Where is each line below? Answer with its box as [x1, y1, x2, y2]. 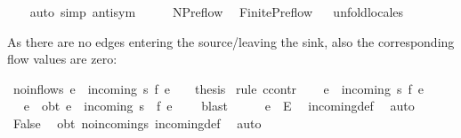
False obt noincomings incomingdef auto [12, 113, 262, 132]
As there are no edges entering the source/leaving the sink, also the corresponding [7, 32, 455, 50]
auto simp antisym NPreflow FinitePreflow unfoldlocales [29, 3, 404, 20]
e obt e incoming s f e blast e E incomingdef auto [23, 96, 415, 115]
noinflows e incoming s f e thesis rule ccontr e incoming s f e [12, 79, 424, 97]
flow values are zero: [7, 50, 117, 68]
